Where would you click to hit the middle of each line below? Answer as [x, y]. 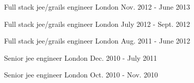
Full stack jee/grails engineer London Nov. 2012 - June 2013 [97, 7]
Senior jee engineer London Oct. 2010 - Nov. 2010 [81, 75]
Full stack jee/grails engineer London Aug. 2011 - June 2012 [97, 41]
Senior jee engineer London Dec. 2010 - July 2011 [81, 57]
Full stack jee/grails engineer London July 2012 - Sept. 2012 [97, 24]
